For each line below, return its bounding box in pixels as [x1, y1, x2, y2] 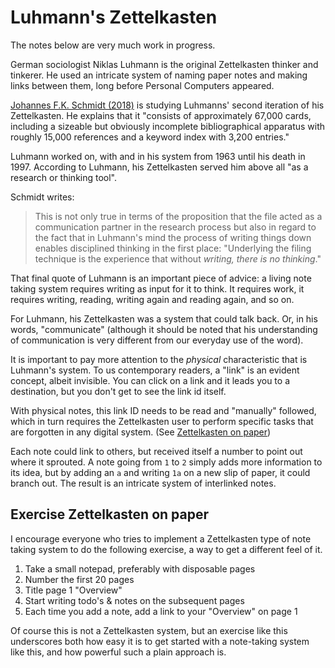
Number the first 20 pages [24, 573, 135, 585]
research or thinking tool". [10, 171, 118, 183]
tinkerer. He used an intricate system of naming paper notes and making [10, 69, 308, 81]
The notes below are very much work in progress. [10, 39, 216, 51]
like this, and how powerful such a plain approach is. [10, 646, 227, 658]
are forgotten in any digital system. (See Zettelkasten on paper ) [10, 426, 272, 438]
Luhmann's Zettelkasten [10, 6, 218, 29]
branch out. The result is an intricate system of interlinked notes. [10, 477, 277, 489]
